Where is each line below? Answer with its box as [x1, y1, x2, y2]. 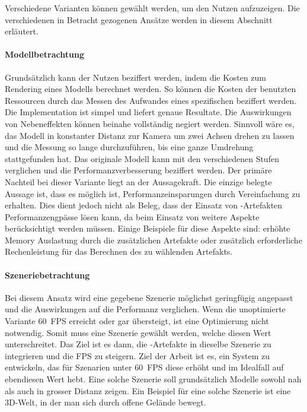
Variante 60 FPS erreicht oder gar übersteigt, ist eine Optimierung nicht [5, 315, 269, 327]
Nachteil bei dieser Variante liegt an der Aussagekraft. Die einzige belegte [5, 175, 272, 188]
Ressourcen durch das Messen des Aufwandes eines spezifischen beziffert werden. [5, 94, 297, 106]
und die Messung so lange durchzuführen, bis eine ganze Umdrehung [5, 141, 254, 153]
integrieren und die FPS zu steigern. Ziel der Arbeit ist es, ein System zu [5, 349, 270, 362]
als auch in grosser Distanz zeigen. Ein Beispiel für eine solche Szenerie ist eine [5, 384, 291, 397]
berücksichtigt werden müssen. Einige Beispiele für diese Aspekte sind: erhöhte [5, 222, 290, 234]
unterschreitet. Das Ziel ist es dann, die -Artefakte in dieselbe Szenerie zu [5, 338, 271, 350]
